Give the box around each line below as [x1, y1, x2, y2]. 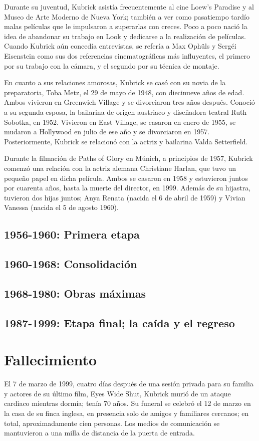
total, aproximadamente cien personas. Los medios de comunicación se [4, 417, 220, 428]
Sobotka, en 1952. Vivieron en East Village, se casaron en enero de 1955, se [4, 116, 236, 127]
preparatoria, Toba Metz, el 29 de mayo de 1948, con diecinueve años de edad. [4, 87, 244, 97]
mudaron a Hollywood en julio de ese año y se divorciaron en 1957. [4, 126, 210, 137]
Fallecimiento [4, 349, 97, 370]
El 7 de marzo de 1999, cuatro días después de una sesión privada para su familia [4, 378, 253, 389]
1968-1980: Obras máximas [4, 285, 146, 301]
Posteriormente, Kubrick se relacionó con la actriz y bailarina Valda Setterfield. [4, 136, 248, 146]
